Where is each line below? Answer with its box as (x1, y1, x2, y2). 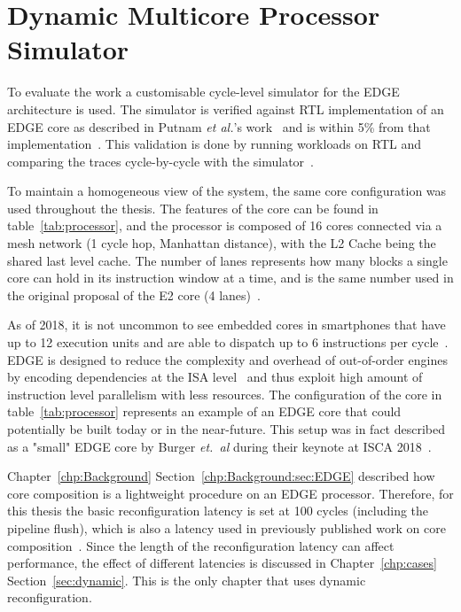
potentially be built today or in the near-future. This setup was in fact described (7, 420, 446, 438)
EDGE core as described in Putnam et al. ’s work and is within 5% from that (7, 117, 431, 136)
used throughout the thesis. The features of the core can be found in (7, 198, 379, 217)
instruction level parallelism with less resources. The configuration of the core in (7, 384, 442, 403)
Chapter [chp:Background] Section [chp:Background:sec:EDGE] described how (7, 467, 435, 485)
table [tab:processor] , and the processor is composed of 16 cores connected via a (7, 216, 442, 235)
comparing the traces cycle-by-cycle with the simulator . (7, 151, 314, 170)
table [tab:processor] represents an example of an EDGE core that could (7, 402, 402, 421)
